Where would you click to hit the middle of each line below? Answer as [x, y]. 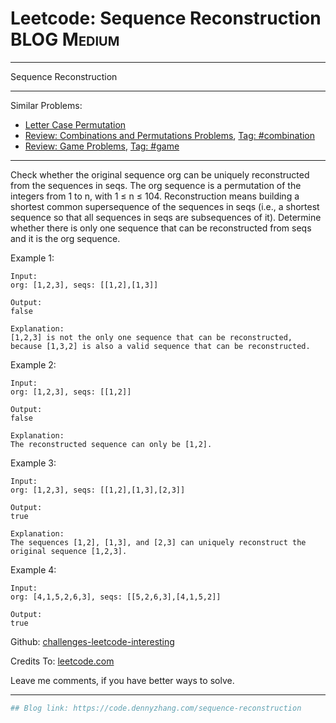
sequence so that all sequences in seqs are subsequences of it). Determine [166, 217]
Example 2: [33, 364]
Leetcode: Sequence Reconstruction [166, 18]
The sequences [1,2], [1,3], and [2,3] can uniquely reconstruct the [158, 542]
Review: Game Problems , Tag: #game [102, 146]
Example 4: [33, 569]
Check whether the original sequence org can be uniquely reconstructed [160, 174]
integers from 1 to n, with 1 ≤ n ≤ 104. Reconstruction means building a [155, 196]
